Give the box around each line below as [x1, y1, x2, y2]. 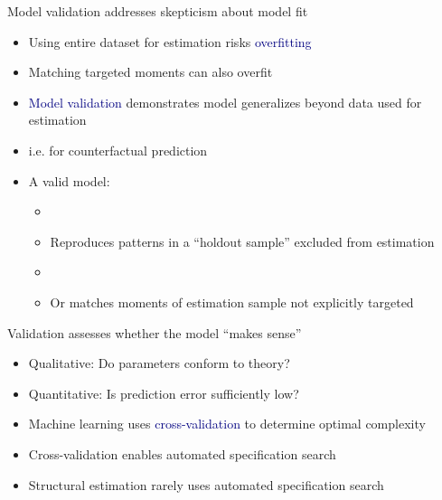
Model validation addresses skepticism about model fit [7, 2, 308, 20]
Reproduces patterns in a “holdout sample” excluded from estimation [50, 231, 435, 250]
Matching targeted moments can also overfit [28, 62, 273, 81]
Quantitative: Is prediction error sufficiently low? [28, 383, 299, 402]
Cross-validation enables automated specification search [28, 444, 336, 463]
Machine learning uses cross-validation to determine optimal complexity [28, 414, 426, 433]
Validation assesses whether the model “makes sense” [7, 323, 302, 342]
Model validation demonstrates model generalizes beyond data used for [28, 92, 422, 111]
